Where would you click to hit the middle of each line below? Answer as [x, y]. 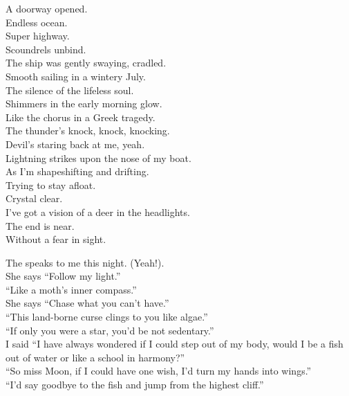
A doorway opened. [47, 8]
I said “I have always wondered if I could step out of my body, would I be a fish [174, 344]
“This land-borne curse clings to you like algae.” [107, 317]
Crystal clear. [34, 198]
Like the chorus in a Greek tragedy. [81, 117]
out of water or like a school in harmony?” [95, 357]
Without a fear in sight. [56, 239]
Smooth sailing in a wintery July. [76, 76]
